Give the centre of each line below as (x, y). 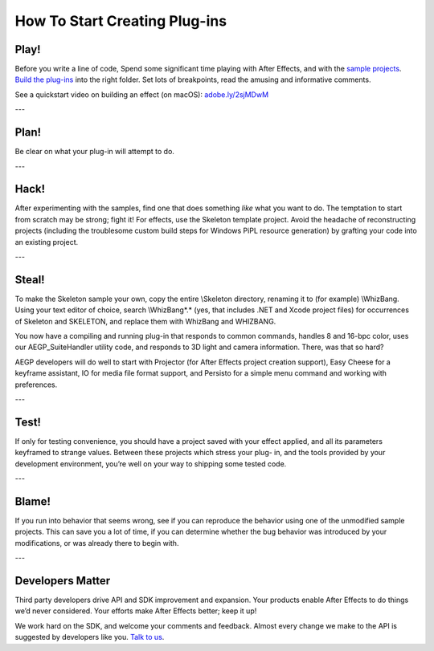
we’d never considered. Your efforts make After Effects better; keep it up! (136, 611)
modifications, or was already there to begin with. (97, 543)
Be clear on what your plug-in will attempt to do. (94, 152)
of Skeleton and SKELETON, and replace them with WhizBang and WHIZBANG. (145, 321)
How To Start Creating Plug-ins (121, 21)
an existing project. (47, 242)
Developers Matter (63, 581)
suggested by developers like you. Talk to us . (90, 637)
